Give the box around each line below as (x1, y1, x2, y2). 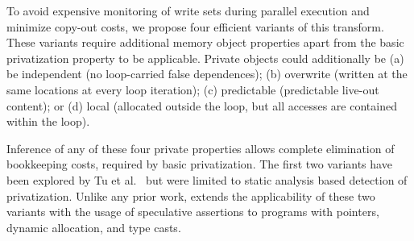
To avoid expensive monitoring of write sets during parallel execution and (6, 2, 370, 19)
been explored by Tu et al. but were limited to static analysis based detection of (6, 171, 408, 188)
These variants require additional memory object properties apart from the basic (6, 34, 404, 51)
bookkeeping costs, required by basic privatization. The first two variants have (6, 156, 392, 172)
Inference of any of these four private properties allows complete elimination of (6, 139, 395, 156)
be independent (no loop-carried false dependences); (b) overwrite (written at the (6, 65, 408, 82)
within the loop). (6, 113, 90, 130)
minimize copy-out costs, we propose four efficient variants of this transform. (6, 18, 384, 35)
